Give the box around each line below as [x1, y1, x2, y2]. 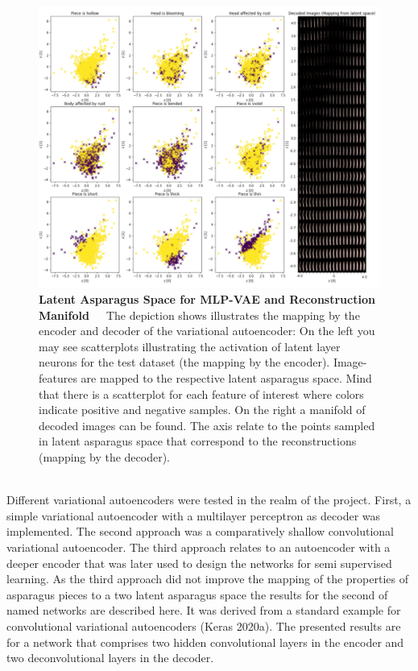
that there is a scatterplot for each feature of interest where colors [39, 385, 364, 402]
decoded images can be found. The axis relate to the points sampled [39, 416, 375, 433]
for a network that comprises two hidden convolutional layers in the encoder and [6, 633, 404, 650]
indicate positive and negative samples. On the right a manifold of [39, 401, 366, 418]
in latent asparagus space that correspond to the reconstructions [39, 433, 357, 449]
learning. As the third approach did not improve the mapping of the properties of [6, 570, 408, 587]
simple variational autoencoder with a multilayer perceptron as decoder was [6, 507, 381, 524]
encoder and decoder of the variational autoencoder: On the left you [39, 322, 375, 339]
